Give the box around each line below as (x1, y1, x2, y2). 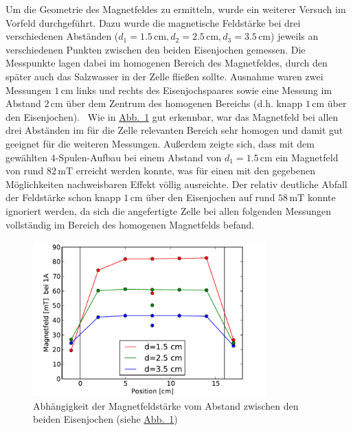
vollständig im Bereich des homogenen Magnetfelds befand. (5, 217, 255, 231)
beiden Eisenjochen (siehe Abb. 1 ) (33, 412, 178, 426)
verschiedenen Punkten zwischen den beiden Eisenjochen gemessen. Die (5, 42, 306, 56)
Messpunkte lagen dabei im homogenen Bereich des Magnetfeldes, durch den (5, 56, 328, 70)
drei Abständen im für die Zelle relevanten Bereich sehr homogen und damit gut (5, 123, 343, 137)
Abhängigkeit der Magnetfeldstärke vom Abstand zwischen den (33, 398, 299, 412)
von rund (5, 163, 44, 178)
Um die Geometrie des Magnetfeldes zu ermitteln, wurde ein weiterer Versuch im (5, 2, 346, 16)
